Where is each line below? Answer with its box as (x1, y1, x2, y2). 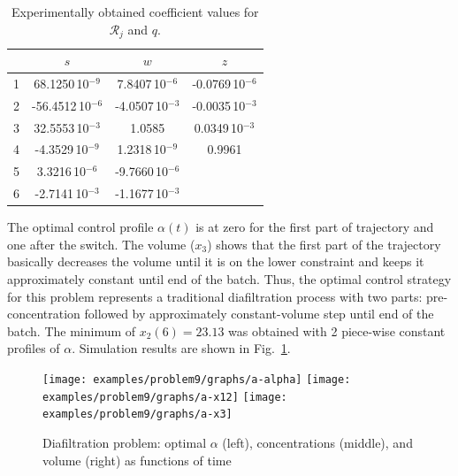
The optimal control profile (7, 218, 154, 236)
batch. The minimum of (7, 321, 136, 340)
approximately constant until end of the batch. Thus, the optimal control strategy (7, 269, 452, 288)
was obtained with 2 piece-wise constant (228, 321, 446, 340)
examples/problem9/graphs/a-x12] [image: (42, 390, 287, 403)
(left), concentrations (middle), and (222, 433, 413, 451)
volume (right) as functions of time (42, 450, 232, 469)
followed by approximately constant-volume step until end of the (84, 304, 434, 323)
